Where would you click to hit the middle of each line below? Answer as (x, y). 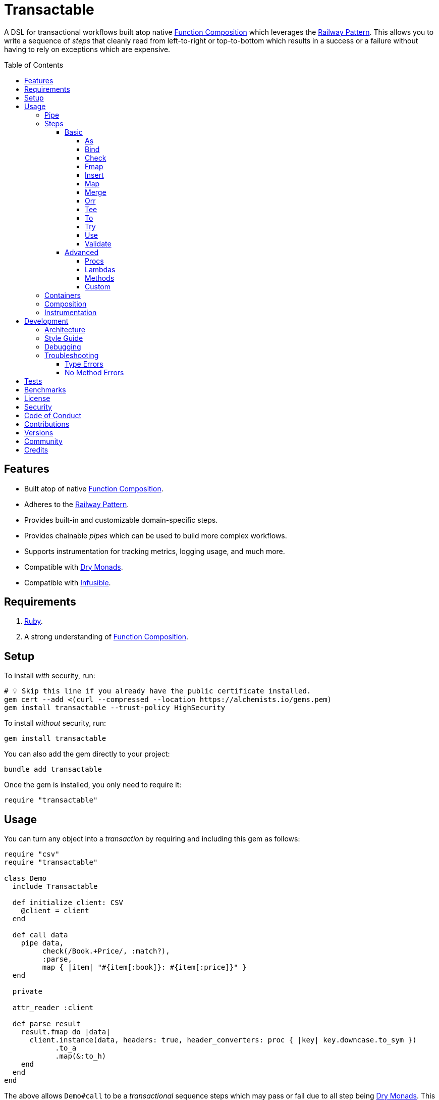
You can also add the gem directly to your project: (87, 754)
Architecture (65, 329)
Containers (63, 295)
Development (46, 321)
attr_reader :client (53, 1008)
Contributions (47, 424)
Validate (98, 243)
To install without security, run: (55, 723)
